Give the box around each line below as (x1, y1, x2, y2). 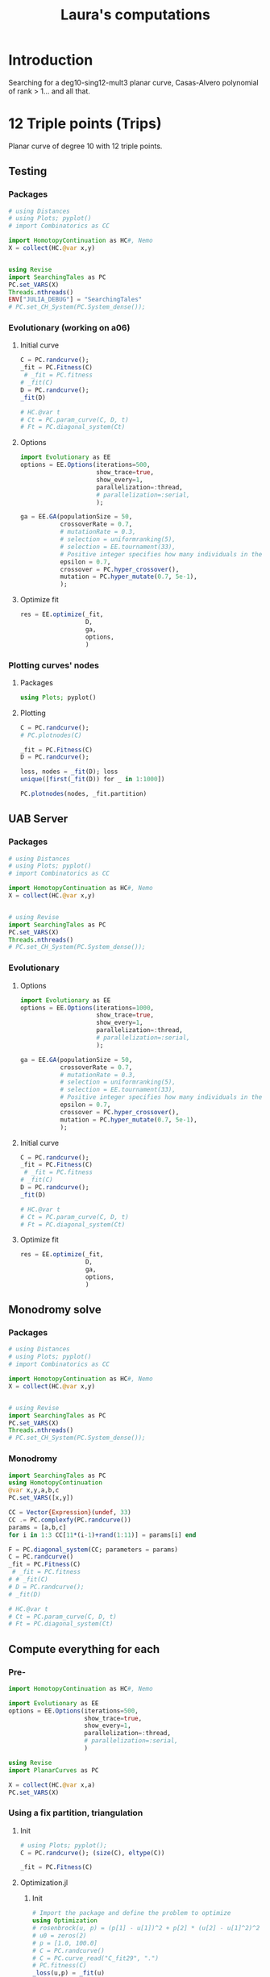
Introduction (8, 51, 93, 69)
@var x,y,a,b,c (8, 1486, 60, 1495)
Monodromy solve (8, 1303, 102, 1317)
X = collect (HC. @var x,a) (8, 1780, 95, 1789)
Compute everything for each (8, 1642, 160, 1656)
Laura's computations (60, 6, 211, 24)
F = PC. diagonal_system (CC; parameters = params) (8, 1546, 179, 1554)
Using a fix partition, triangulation (8, 1808, 143, 1819)
